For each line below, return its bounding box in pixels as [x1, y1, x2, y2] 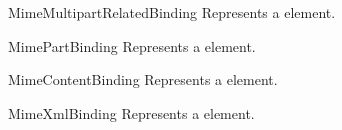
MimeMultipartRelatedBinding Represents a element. [8, 2, 336, 22]
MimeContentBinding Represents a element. [8, 69, 278, 90]
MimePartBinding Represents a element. [8, 35, 256, 56]
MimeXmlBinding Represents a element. [8, 102, 255, 123]
